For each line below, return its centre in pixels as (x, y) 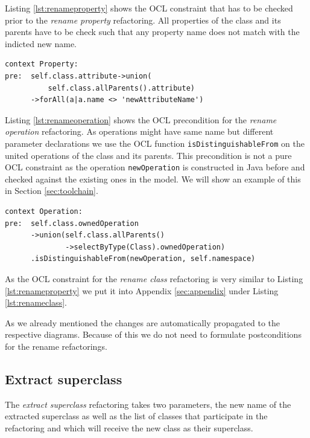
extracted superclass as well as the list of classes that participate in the (136, 416)
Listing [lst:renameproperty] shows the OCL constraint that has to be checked (149, 8)
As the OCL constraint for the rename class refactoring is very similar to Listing (154, 279)
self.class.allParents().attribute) (121, 88)
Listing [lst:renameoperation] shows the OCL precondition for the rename (141, 119)
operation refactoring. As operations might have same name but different (139, 131)
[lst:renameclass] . (36, 302)
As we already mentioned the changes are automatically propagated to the (143, 322)
